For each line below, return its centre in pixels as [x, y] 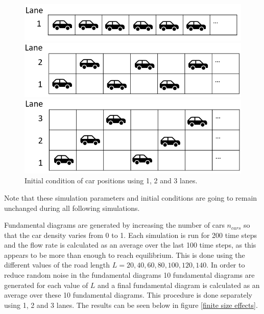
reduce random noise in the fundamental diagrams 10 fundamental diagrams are [129, 275]
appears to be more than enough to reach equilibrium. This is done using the [125, 255]
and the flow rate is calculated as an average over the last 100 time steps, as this [130, 245]
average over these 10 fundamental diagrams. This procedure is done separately [128, 295]
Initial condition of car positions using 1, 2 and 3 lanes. [111, 180]
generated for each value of [46, 285]
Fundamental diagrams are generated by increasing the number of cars [114, 225]
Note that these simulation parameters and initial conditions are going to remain [131, 197]
